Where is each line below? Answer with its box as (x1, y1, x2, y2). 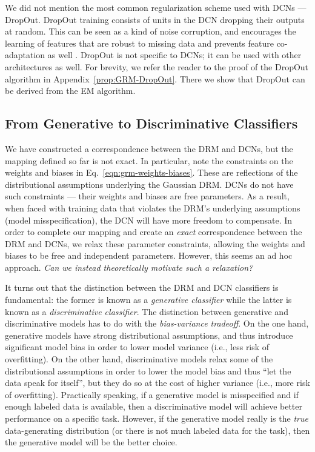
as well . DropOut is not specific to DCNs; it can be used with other (47, 48, 302, 61)
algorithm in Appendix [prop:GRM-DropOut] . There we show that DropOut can (5, 72, 305, 85)
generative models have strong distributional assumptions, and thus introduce (5, 328, 293, 341)
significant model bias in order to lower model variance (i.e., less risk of (5, 341, 270, 353)
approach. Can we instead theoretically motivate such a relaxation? (5, 261, 253, 273)
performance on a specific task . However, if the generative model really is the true (5, 412, 308, 425)
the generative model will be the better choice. (5, 436, 177, 448)
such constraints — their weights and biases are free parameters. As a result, (5, 190, 290, 202)
